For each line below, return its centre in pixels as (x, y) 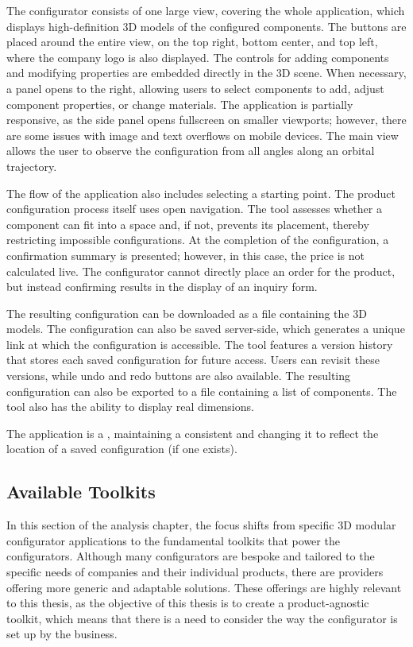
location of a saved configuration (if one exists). (122, 449)
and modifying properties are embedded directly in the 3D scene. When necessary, (206, 73)
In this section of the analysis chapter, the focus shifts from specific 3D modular (201, 525)
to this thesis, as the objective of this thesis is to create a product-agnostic (188, 603)
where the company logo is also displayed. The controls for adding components (198, 57)
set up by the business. (62, 634)
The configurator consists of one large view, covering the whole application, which (206, 10)
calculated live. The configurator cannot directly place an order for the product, (201, 271)
